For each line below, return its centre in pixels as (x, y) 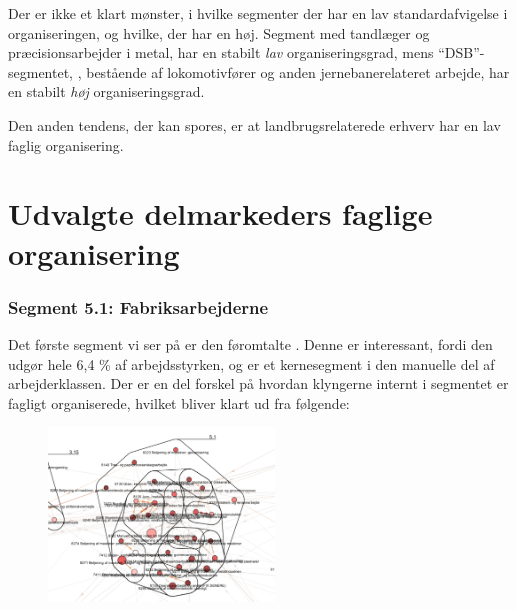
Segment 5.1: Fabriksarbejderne (138, 306)
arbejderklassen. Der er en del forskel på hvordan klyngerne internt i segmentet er (258, 383)
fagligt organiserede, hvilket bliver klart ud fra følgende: (179, 402)
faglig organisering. (66, 144)
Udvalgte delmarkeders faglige (220, 213)
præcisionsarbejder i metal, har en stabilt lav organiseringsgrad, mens (221, 52)
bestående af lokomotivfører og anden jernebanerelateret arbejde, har (298, 71)
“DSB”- (461, 52)
